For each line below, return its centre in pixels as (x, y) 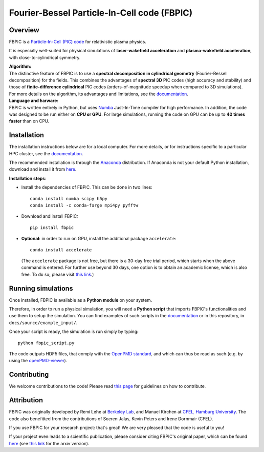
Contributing (29, 375)
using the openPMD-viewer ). (38, 361)
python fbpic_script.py (46, 343)
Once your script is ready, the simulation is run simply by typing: (74, 331)
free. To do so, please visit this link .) (58, 274)
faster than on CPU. (29, 121)
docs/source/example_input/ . (43, 323)
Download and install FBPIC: (50, 216)
